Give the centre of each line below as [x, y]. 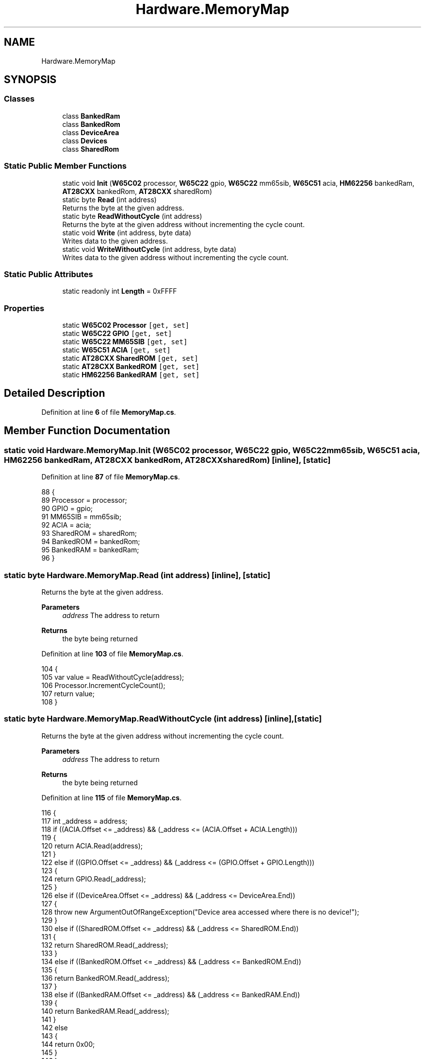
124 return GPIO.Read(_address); [94, 879]
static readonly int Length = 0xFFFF [120, 291]
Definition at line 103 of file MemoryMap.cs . [112, 653]
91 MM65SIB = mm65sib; [82, 517]
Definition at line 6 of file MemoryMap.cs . [109, 412]
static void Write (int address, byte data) [127, 232]
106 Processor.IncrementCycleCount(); [103, 685]
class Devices [85, 141]
